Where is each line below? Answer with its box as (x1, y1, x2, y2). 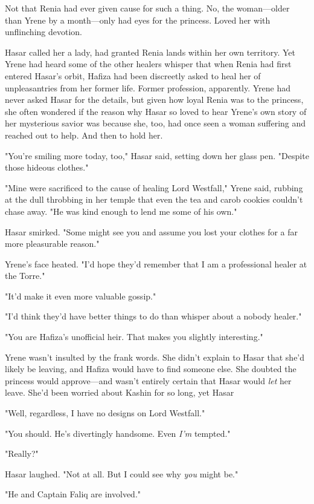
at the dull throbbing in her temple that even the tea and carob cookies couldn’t (5, 193, 303, 206)
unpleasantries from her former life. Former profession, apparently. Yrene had (5, 81, 291, 94)
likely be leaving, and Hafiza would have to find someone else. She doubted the (5, 362, 296, 375)
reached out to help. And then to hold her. (5, 128, 163, 141)
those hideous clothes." (5, 161, 89, 174)
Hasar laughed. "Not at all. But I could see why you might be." (5, 467, 239, 480)
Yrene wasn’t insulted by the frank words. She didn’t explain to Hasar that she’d (5, 350, 305, 363)
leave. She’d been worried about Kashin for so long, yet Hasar (5, 386, 234, 399)
